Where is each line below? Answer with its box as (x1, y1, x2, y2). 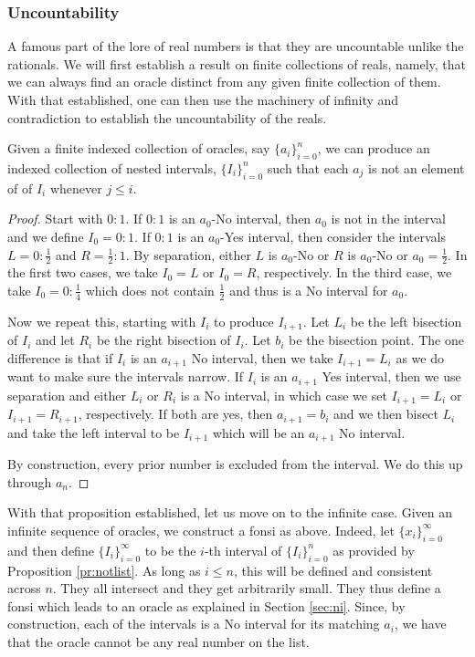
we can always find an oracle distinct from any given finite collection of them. (7, 72, 441, 91)
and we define (7, 226, 84, 245)
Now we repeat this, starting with (7, 311, 196, 330)
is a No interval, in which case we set (180, 385, 387, 404)
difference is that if (7, 348, 113, 367)
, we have (394, 614, 447, 633)
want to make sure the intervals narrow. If (7, 367, 244, 386)
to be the (144, 540, 196, 559)
